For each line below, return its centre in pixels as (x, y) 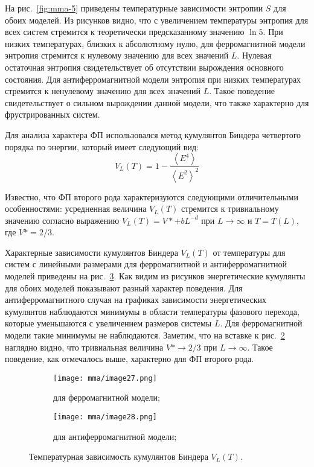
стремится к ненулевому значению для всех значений (103, 91)
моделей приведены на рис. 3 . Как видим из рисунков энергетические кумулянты (155, 276)
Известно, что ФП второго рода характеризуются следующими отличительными (152, 196)
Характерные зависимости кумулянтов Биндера (91, 252)
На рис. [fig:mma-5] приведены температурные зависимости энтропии (134, 8)
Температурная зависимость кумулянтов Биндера (119, 456)
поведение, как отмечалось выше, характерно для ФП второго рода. (130, 359)
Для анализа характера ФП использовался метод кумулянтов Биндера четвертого (153, 134)
